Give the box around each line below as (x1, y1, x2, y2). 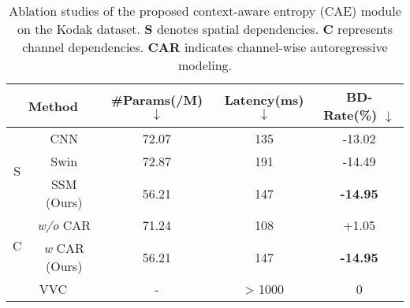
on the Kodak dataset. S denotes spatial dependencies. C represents (17, 20, 393, 38)
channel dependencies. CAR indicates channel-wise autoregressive (22, 38, 388, 56)
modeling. (177, 56, 233, 74)
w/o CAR (37, 216, 91, 234)
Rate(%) (323, 106, 378, 124)
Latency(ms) (224, 91, 304, 109)
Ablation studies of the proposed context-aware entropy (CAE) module (9, 2, 401, 20)
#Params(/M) (110, 91, 203, 109)
